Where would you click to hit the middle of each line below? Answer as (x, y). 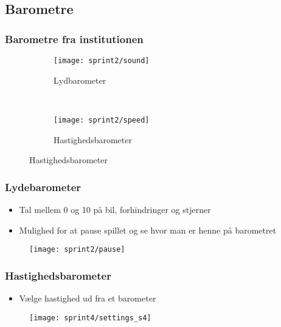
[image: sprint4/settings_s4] (90, 318)
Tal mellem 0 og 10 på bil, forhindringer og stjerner (115, 209)
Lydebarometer (43, 187)
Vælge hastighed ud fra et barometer (88, 298)
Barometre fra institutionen (74, 39)
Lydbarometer (80, 80)
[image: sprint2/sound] (102, 61)
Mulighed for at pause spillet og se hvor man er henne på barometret (148, 230)
